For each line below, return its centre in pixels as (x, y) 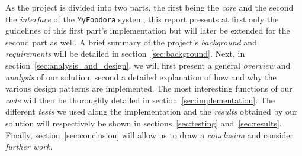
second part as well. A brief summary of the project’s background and (131, 42)
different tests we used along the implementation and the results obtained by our (152, 111)
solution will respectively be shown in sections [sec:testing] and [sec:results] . (144, 123)
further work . (29, 146)
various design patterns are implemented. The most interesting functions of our (149, 88)
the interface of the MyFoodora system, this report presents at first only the (142, 19)
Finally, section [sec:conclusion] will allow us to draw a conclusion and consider (149, 134)
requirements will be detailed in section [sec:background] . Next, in (125, 53)
